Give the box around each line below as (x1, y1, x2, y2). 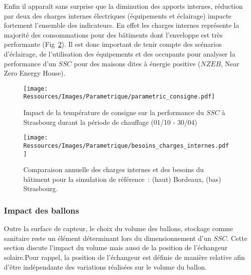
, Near (221, 58, 239, 68)
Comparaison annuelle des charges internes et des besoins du (23, 164, 204, 175)
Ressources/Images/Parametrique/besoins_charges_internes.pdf (23, 142, 229, 149)
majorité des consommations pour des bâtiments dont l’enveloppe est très (4, 29, 223, 39)
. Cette (227, 233, 248, 243)
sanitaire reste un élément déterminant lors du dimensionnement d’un (4, 233, 212, 243)
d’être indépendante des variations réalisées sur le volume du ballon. (4, 261, 207, 272)
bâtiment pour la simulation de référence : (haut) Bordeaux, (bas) (23, 174, 221, 184)
